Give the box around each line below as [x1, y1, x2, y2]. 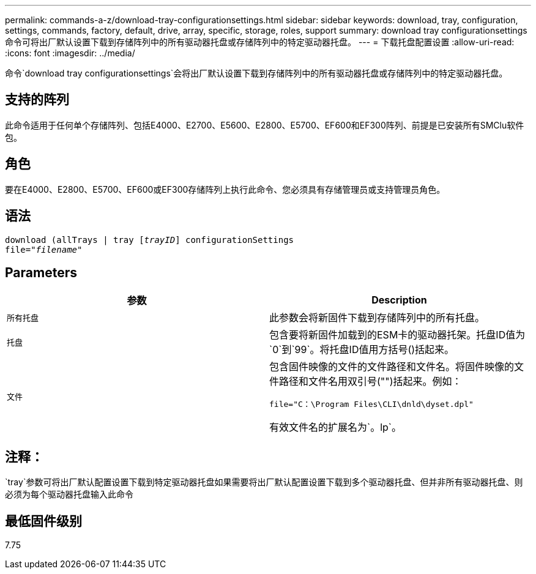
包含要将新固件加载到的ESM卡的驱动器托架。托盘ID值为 [269, 329, 526, 341]
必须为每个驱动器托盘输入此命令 [5, 489, 133, 500]
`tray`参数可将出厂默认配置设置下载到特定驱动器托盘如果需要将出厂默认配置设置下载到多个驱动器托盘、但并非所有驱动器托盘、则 [5, 477, 523, 488]
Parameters [5, 264, 77, 280]
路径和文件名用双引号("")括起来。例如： [279, 375, 462, 388]
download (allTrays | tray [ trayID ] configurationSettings [5, 234, 294, 245]
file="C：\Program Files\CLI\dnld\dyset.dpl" [269, 400, 474, 409]
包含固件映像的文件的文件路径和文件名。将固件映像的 [269, 360, 515, 373]
